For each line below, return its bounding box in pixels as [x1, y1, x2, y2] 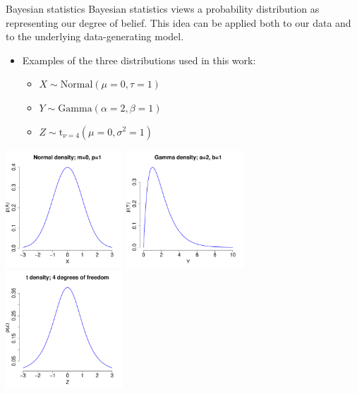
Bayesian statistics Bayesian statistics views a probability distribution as [6, 1, 320, 16]
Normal [60, 80, 93, 90]
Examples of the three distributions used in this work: [22, 52, 256, 67]
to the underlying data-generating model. [6, 29, 184, 44]
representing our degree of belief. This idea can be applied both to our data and [6, 15, 351, 30]
